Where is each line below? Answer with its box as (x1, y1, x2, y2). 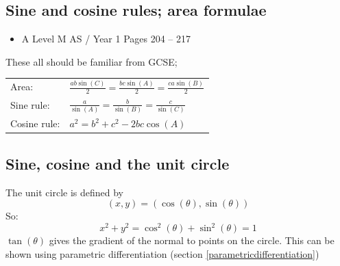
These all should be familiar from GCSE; (5, 54, 178, 68)
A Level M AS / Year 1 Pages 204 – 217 (21, 31, 191, 46)
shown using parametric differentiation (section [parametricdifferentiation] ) (5, 246, 319, 261)
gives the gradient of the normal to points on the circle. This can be (49, 233, 335, 248)
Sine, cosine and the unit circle (5, 152, 230, 174)
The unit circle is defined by (5, 185, 124, 199)
